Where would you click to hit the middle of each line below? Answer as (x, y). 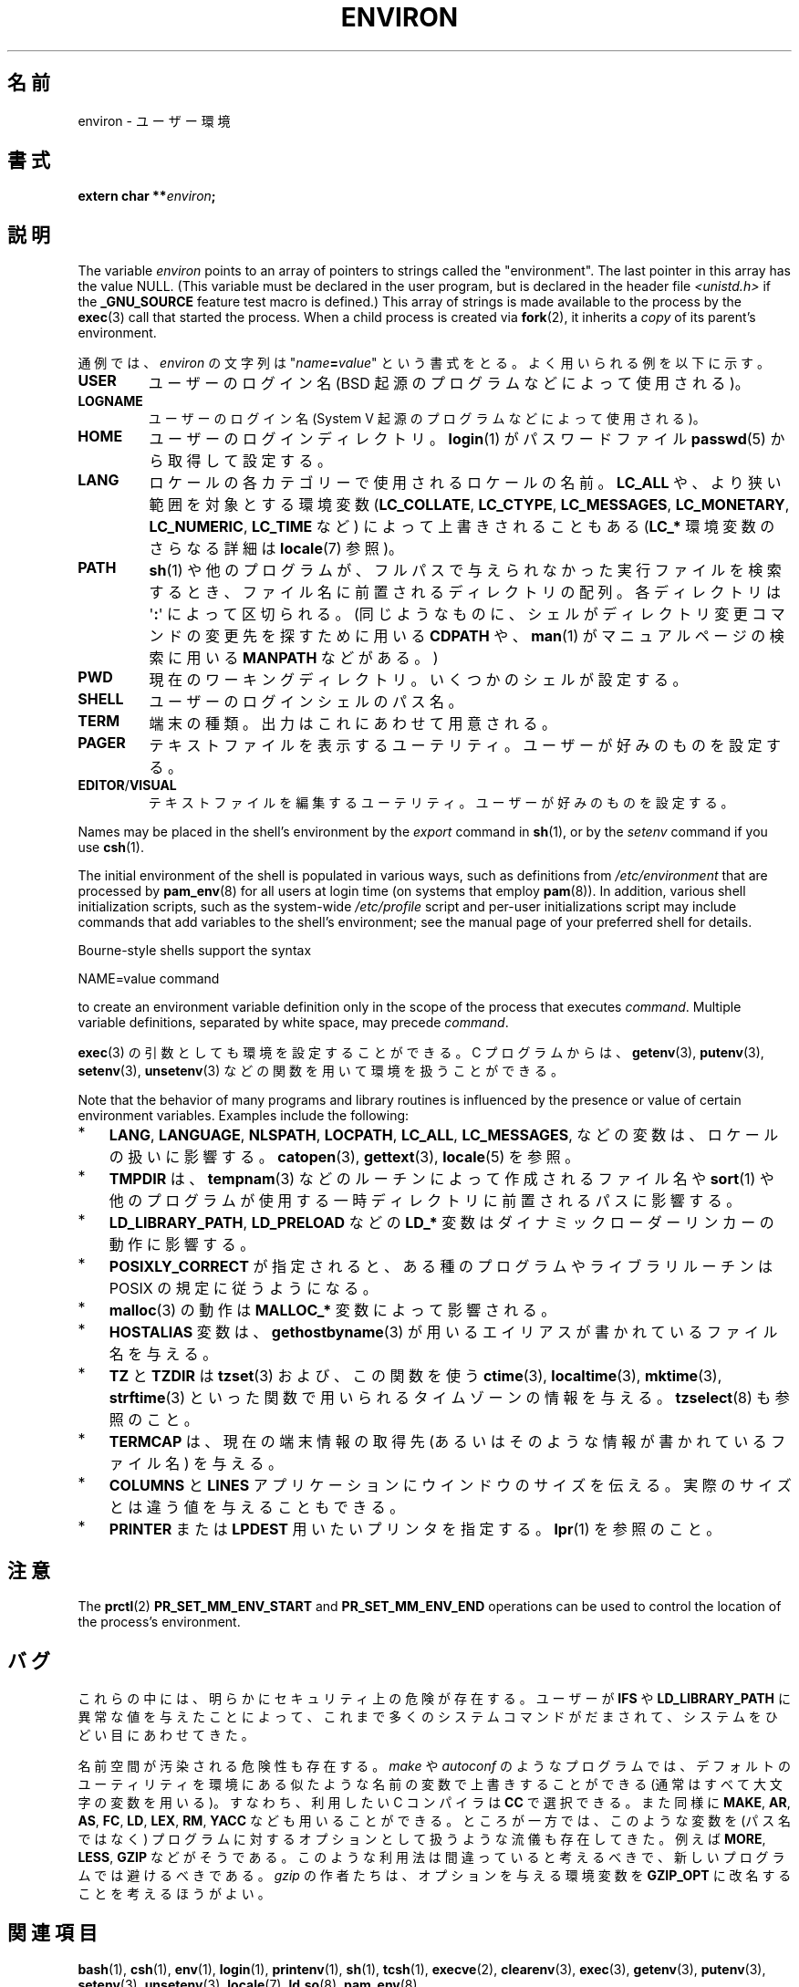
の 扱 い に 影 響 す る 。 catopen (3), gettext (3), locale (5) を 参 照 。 (344, 1157)
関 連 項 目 (52, 1933)
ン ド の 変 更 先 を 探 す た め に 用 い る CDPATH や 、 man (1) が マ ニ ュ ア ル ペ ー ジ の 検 (467, 636)
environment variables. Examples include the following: (244, 1116)
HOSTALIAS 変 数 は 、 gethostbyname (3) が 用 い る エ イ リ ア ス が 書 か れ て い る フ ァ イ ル (443, 1332)
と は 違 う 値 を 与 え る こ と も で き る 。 (257, 1508)
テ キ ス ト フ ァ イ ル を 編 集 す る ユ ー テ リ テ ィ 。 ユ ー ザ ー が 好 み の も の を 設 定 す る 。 (441, 803)
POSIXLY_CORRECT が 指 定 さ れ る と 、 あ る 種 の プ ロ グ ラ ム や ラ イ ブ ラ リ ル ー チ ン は (441, 1267)
